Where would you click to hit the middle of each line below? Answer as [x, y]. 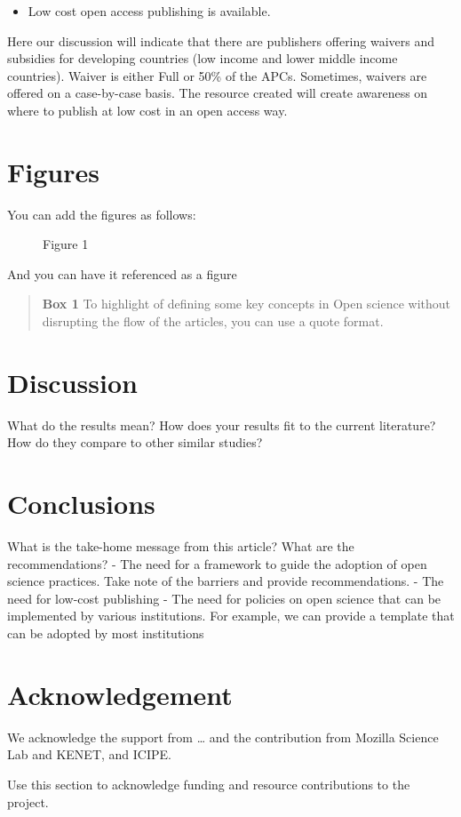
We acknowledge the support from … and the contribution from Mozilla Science [223, 737]
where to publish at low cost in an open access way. [147, 110]
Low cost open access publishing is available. [149, 11]
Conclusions [81, 504]
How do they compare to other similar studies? [135, 442]
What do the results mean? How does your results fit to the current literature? [222, 425]
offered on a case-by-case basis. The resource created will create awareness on [218, 93]
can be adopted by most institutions [106, 633]
